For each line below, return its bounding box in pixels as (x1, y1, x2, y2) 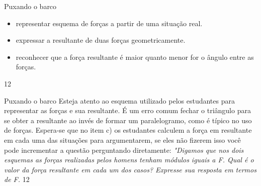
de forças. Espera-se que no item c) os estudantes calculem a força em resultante (4, 125, 252, 135)
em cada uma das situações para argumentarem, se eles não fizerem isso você (4, 134, 241, 145)
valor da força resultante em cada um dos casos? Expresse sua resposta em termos (4, 164, 256, 174)
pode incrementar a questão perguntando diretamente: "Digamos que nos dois (4, 144, 244, 155)
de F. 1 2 (4, 174, 30, 184)
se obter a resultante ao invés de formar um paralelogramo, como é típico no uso (4, 115, 252, 125)
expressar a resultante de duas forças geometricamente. (16, 35, 186, 45)
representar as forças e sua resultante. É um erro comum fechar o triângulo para (4, 105, 251, 116)
